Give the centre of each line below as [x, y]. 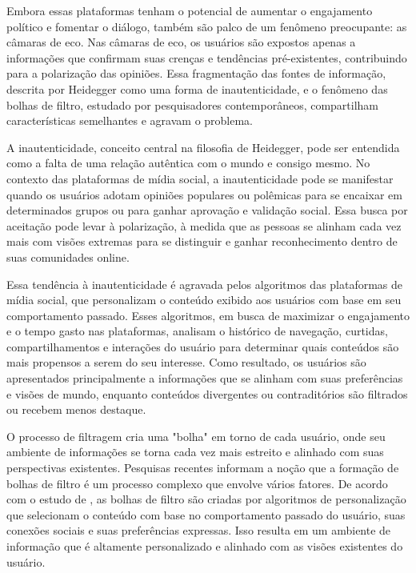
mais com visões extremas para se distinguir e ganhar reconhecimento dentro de [202, 241]
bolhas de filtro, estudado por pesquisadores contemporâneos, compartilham [193, 104]
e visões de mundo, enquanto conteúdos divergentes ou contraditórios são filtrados [207, 393]
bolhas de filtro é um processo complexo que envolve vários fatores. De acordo [197, 483]
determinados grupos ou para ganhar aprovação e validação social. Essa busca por [207, 210]
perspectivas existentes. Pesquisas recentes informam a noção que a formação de [203, 468]
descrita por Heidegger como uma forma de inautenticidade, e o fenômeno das [197, 88]
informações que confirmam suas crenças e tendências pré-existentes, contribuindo [207, 57]
